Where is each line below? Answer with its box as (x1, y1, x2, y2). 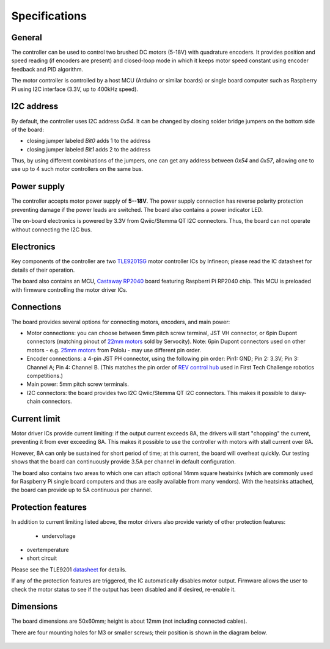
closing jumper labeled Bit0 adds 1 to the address (26, 137, 151, 145)
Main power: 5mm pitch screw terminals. (26, 380, 130, 388)
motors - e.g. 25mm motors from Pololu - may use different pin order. (26, 346, 202, 354)
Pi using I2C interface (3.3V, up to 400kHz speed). (11, 85, 139, 93)
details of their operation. (11, 266, 75, 274)
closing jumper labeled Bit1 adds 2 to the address (26, 145, 151, 153)
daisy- (290, 389, 307, 396)
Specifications (11, 9, 87, 23)
